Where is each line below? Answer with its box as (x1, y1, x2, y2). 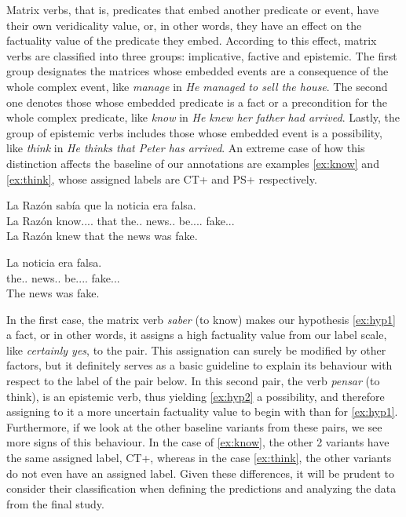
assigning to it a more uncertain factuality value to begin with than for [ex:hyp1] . (6, 403, 398, 420)
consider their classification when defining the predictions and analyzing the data (6, 480, 397, 497)
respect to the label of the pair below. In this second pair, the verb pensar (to (6, 373, 380, 389)
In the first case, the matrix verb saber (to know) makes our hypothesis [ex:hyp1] (6, 311, 396, 327)
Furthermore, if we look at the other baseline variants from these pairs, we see (6, 418, 382, 435)
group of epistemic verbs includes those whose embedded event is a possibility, (6, 124, 382, 140)
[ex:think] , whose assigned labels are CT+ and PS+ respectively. (6, 170, 317, 187)
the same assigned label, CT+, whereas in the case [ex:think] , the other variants (6, 450, 392, 466)
